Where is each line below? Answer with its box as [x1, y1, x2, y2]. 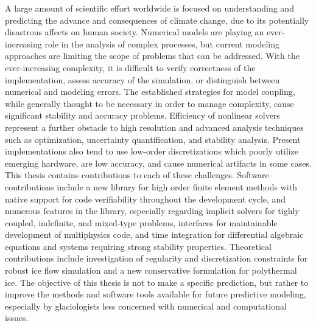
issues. [5, 311, 29, 324]
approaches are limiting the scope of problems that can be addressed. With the [5, 49, 300, 62]
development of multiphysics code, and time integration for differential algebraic [5, 228, 304, 241]
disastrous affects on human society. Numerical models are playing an [5, 26, 264, 38]
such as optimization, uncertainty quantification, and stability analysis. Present [5, 133, 301, 145]
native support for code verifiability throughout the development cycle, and [5, 192, 286, 205]
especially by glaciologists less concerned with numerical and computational [5, 299, 287, 312]
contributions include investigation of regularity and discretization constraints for [5, 252, 308, 265]
